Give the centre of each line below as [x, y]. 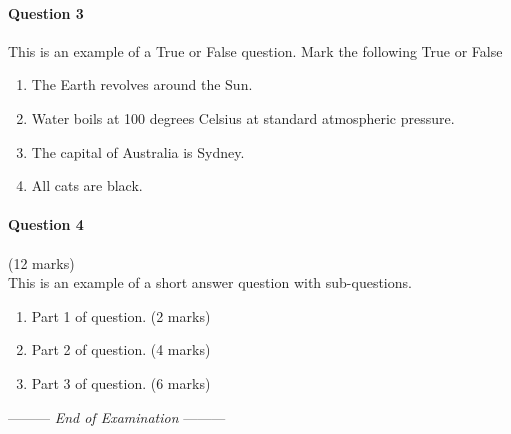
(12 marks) [41, 262]
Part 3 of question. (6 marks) [121, 382]
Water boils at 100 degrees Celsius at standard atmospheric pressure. [243, 117]
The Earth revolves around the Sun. [142, 84]
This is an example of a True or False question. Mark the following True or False [255, 50]
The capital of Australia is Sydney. [138, 151]
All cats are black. [87, 185]
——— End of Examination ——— [117, 416]
